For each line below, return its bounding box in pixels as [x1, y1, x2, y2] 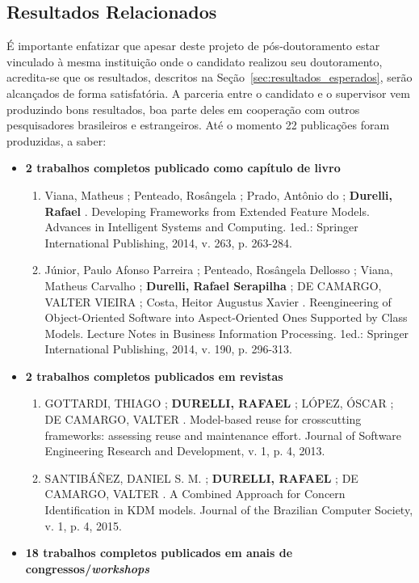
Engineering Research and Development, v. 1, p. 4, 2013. [44, 442, 325, 459]
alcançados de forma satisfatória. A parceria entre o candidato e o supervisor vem [6, 84, 410, 101]
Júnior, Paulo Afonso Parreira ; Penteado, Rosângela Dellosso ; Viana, [44, 261, 393, 278]
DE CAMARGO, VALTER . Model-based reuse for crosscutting [44, 411, 362, 428]
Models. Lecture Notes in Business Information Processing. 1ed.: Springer [44, 324, 409, 341]
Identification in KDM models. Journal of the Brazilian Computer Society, [44, 501, 413, 518]
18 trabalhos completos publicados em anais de [25, 544, 293, 561]
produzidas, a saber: [6, 132, 107, 149]
